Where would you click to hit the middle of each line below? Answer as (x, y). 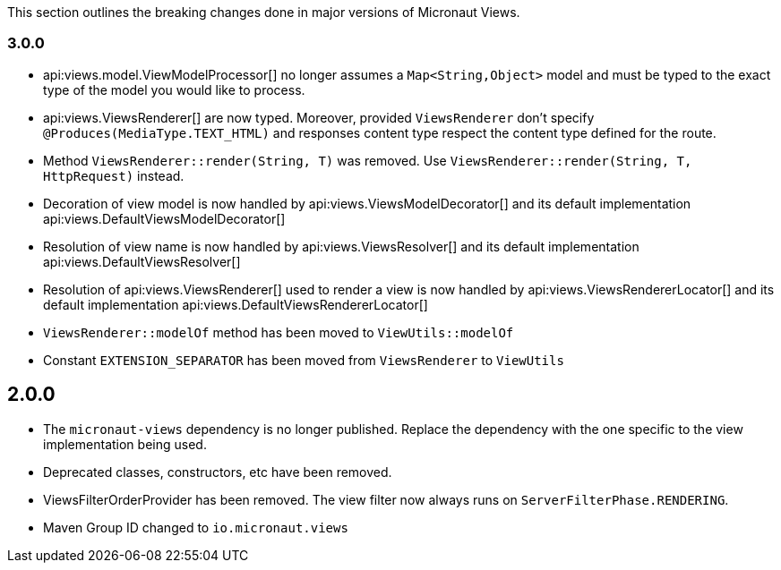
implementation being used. (125, 444)
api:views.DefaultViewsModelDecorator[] (164, 218)
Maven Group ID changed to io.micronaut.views (196, 527)
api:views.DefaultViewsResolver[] (142, 261)
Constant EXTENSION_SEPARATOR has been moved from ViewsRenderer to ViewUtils (304, 360)
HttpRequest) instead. (114, 175)
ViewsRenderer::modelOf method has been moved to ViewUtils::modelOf (279, 332)
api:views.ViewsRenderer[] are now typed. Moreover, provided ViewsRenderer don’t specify (319, 117)
